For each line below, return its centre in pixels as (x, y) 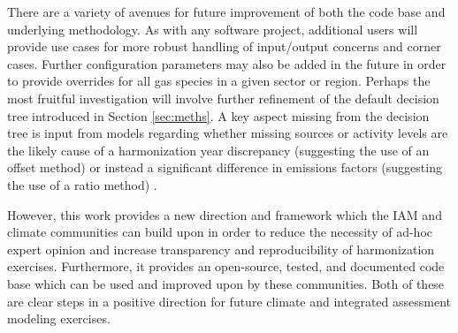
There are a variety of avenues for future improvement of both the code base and (226, 11)
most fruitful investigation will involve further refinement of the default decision (223, 98)
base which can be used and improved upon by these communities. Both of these (226, 283)
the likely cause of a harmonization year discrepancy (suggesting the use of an (218, 150)
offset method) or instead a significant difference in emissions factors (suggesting (225, 167)
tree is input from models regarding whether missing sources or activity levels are (228, 133)
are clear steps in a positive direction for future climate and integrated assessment (229, 301)
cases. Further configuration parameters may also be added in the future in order (227, 63)
